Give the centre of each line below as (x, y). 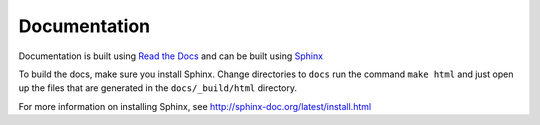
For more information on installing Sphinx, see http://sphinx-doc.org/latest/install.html (195, 106)
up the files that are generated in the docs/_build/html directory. (157, 88)
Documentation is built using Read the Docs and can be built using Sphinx (171, 56)
